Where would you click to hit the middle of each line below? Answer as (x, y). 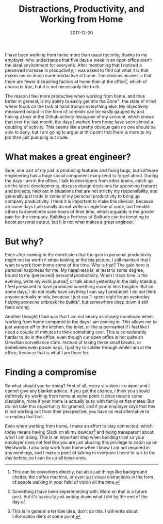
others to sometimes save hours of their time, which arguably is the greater (80, 212)
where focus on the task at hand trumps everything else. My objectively (77, 106)
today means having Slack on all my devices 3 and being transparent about (79, 432)
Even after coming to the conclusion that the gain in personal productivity (78, 255)
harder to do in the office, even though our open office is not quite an (74, 337)
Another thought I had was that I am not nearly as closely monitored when (79, 317)
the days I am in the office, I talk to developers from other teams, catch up (79, 180)
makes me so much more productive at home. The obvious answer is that (78, 75)
